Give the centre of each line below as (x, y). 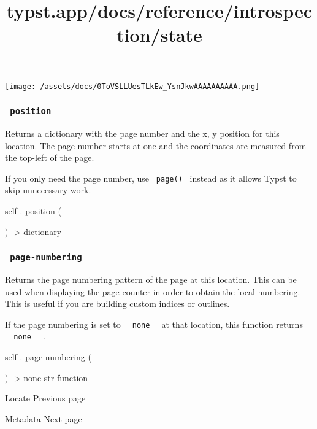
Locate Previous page (45, 398)
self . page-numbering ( (48, 357)
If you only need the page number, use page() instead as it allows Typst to (151, 178)
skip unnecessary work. (48, 190)
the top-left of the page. (50, 157)
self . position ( (33, 211)
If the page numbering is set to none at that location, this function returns (154, 324)
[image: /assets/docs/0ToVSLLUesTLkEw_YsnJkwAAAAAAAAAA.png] (132, 86)
